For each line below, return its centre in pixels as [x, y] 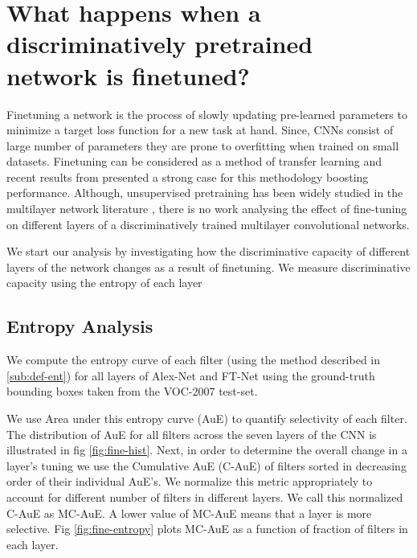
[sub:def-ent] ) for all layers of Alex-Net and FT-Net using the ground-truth [191, 375]
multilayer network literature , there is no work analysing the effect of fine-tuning [207, 209]
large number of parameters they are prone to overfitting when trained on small [203, 145]
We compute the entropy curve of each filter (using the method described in [194, 360]
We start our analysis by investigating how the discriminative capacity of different [208, 251]
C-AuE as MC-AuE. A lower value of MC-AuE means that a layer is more [189, 513]
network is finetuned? [128, 75]
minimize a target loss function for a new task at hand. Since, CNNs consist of [200, 130]
